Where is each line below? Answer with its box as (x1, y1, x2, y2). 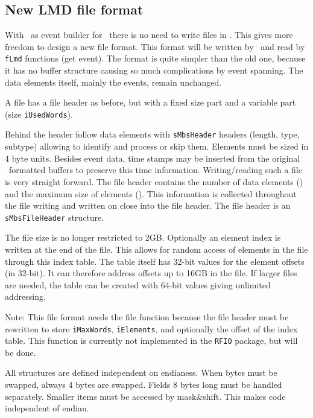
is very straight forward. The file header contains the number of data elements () (5, 175, 303, 188)
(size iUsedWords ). (5, 107, 73, 120)
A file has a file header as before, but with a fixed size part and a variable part (5, 96, 296, 109)
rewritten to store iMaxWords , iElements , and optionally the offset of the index (5, 322, 298, 335)
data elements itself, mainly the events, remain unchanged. (5, 75, 222, 88)
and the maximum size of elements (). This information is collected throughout (5, 187, 297, 200)
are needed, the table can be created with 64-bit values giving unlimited (5, 278, 271, 291)
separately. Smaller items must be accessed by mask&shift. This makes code (5, 390, 286, 402)
